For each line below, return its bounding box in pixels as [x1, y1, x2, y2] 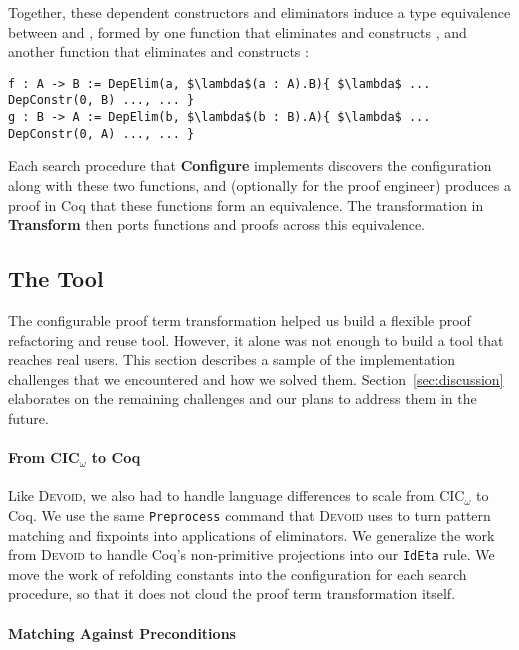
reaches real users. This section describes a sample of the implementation [8, 349, 456, 370]
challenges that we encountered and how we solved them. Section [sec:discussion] [8, 368, 504, 389]
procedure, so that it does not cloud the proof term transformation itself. [8, 583, 456, 604]
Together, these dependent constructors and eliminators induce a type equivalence [8, 2, 511, 22]
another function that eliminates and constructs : [8, 41, 309, 62]
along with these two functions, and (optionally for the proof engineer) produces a [8, 175, 511, 195]
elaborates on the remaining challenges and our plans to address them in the [8, 388, 477, 409]
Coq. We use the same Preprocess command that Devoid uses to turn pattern [8, 504, 491, 525]
